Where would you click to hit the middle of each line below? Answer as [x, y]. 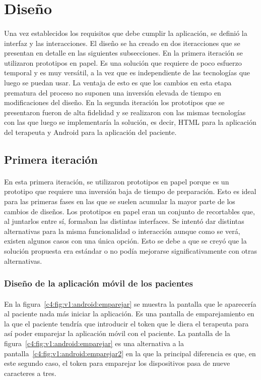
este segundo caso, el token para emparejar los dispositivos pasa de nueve [117, 363]
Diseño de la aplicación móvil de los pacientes [99, 283]
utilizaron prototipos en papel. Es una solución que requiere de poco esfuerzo [123, 62]
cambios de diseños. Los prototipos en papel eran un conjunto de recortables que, [129, 211]
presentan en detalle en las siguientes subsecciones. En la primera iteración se [123, 53]
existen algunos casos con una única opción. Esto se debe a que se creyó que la [125, 241]
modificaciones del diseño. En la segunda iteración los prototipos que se [114, 102]
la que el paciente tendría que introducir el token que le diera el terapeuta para [126, 323]
